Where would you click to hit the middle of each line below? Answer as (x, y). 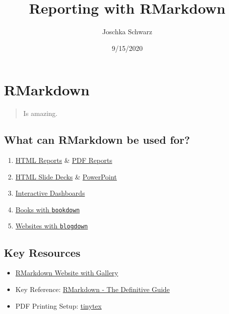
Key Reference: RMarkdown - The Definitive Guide (92, 289)
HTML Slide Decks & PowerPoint (66, 176)
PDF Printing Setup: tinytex (58, 305)
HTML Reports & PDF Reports (64, 160)
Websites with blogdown (52, 226)
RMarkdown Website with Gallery (67, 273)
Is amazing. (40, 113)
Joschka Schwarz (127, 32)
